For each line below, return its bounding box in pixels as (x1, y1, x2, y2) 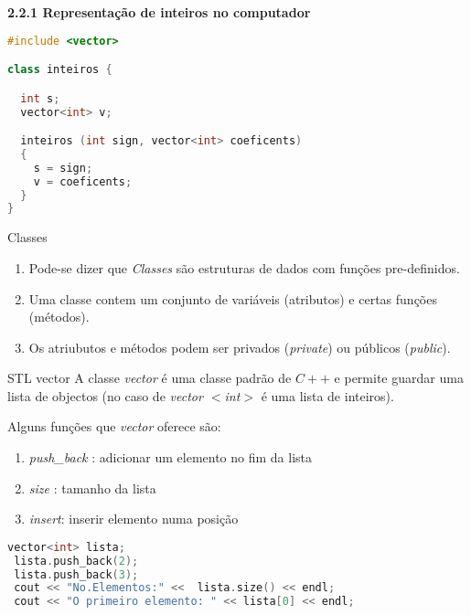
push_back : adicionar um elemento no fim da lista (28, 448, 313, 467)
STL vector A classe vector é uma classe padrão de (7, 368, 292, 387)
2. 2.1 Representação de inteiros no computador (7, 3, 311, 21)
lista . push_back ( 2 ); (14, 554, 139, 567)
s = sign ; (33, 161, 93, 175)
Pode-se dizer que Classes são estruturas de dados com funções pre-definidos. (28, 258, 460, 277)
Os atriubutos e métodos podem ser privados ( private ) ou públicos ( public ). (28, 337, 451, 356)
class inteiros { (7, 63, 112, 77)
